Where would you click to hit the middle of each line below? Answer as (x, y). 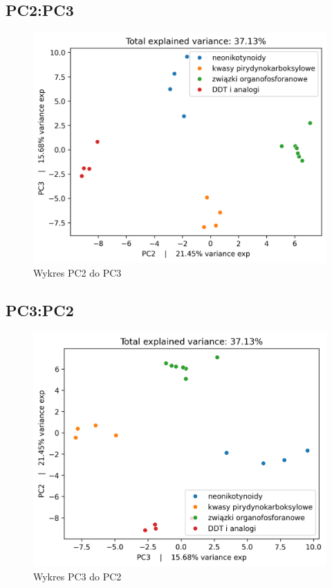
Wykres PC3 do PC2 (77, 577)
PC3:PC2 (40, 310)
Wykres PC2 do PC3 (77, 272)
